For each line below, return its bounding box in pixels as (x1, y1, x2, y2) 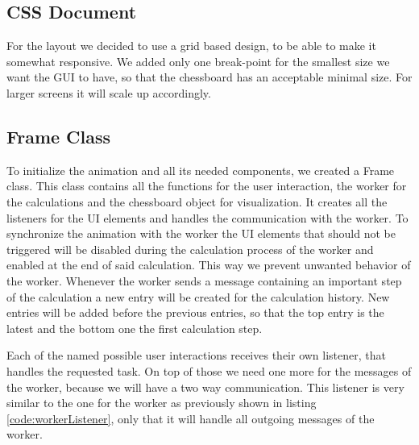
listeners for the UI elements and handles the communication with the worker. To (6, 209, 409, 226)
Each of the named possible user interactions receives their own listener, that (6, 347, 386, 364)
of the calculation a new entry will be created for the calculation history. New (6, 288, 390, 305)
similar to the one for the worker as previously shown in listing (6, 394, 317, 411)
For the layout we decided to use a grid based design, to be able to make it (6, 37, 376, 54)
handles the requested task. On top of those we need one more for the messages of (6, 362, 412, 379)
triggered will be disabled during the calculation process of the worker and (6, 240, 374, 257)
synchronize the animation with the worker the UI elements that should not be (6, 225, 396, 242)
